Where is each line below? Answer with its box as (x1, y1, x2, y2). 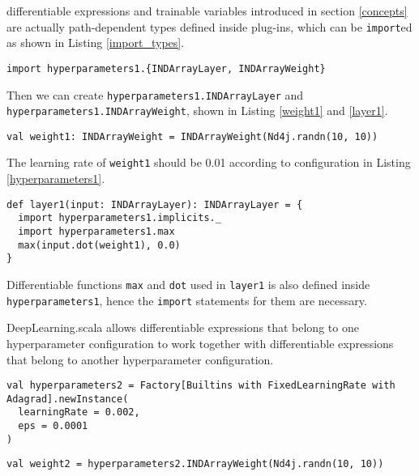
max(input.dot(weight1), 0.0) (18, 239, 181, 251)
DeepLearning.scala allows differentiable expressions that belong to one (6, 319, 359, 336)
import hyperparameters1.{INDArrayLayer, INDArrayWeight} (6, 62, 326, 74)
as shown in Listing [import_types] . (6, 34, 185, 51)
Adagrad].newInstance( (6, 393, 129, 405)
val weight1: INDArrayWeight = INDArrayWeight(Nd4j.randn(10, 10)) (6, 130, 378, 142)
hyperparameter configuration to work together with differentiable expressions (6, 334, 394, 351)
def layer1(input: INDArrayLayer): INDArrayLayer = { (6, 198, 303, 210)
